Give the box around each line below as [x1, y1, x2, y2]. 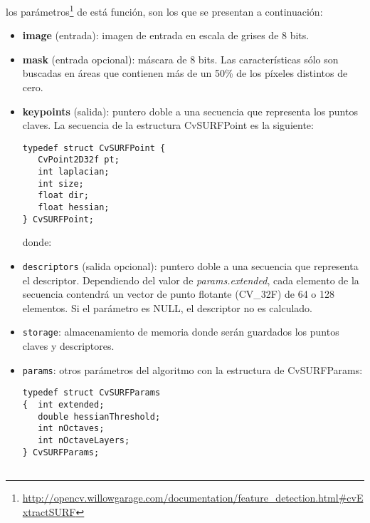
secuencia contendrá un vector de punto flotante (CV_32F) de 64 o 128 [22, 286, 335, 301]
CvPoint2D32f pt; [38, 155, 120, 165]
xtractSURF [22, 504, 76, 519]
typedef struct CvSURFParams [22, 388, 161, 398]
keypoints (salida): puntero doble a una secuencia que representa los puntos [22, 103, 358, 118]
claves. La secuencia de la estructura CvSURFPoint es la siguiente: [22, 118, 314, 133]
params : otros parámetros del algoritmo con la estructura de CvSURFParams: [22, 362, 363, 377]
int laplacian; [38, 167, 110, 177]
